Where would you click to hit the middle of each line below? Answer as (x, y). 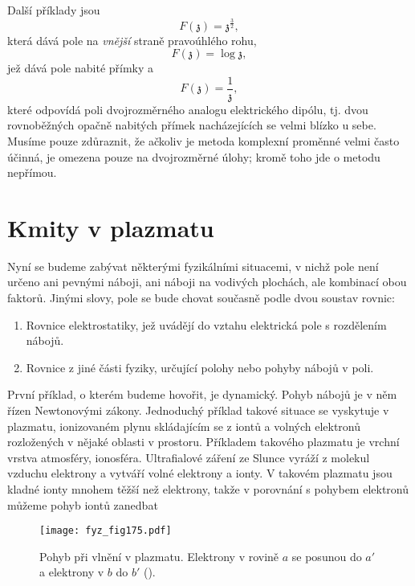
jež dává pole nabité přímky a (81, 68)
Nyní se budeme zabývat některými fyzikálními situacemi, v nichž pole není (193, 266)
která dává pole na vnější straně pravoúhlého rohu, (132, 40)
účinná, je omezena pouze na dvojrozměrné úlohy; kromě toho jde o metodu (194, 156)
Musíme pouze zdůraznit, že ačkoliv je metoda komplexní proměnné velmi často (203, 140)
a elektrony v (72, 572)
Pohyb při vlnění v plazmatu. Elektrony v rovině (159, 556)
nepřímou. (32, 172)
